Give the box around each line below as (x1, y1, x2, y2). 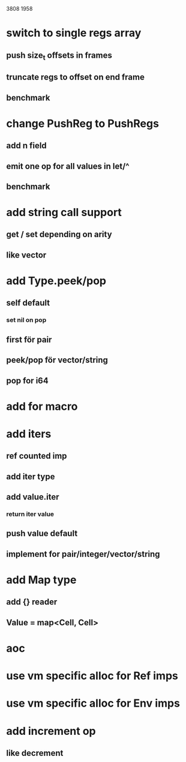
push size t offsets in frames (6, 50, 112, 62)
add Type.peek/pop (6, 274, 107, 288)
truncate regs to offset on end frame (6, 72, 145, 82)
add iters (6, 427, 52, 441)
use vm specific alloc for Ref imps (6, 669, 178, 683)
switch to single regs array (6, 26, 142, 40)
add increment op (6, 724, 96, 738)
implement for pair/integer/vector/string (6, 549, 160, 559)
